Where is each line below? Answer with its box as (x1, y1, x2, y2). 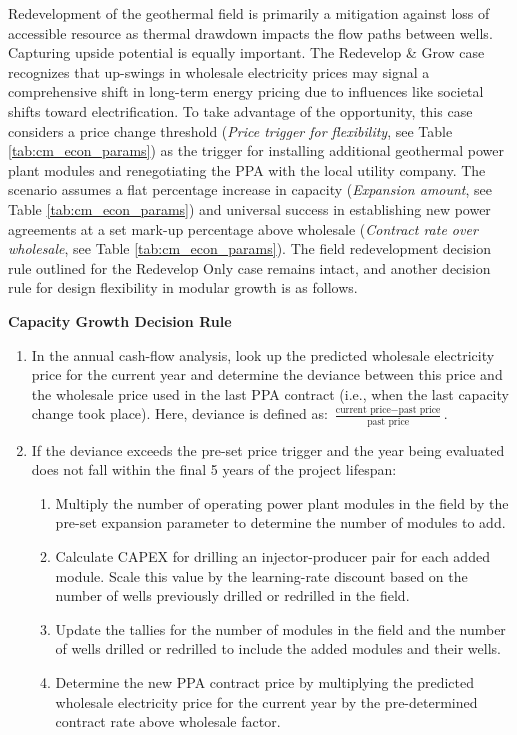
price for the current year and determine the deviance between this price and (31, 364, 503, 385)
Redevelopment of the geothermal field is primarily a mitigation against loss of (8, 3, 490, 23)
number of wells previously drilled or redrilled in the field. (55, 585, 410, 606)
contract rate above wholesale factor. (55, 711, 281, 732)
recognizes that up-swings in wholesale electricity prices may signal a (8, 61, 430, 82)
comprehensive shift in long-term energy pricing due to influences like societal (8, 81, 484, 102)
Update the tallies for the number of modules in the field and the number (55, 618, 506, 639)
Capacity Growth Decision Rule (8, 310, 232, 331)
